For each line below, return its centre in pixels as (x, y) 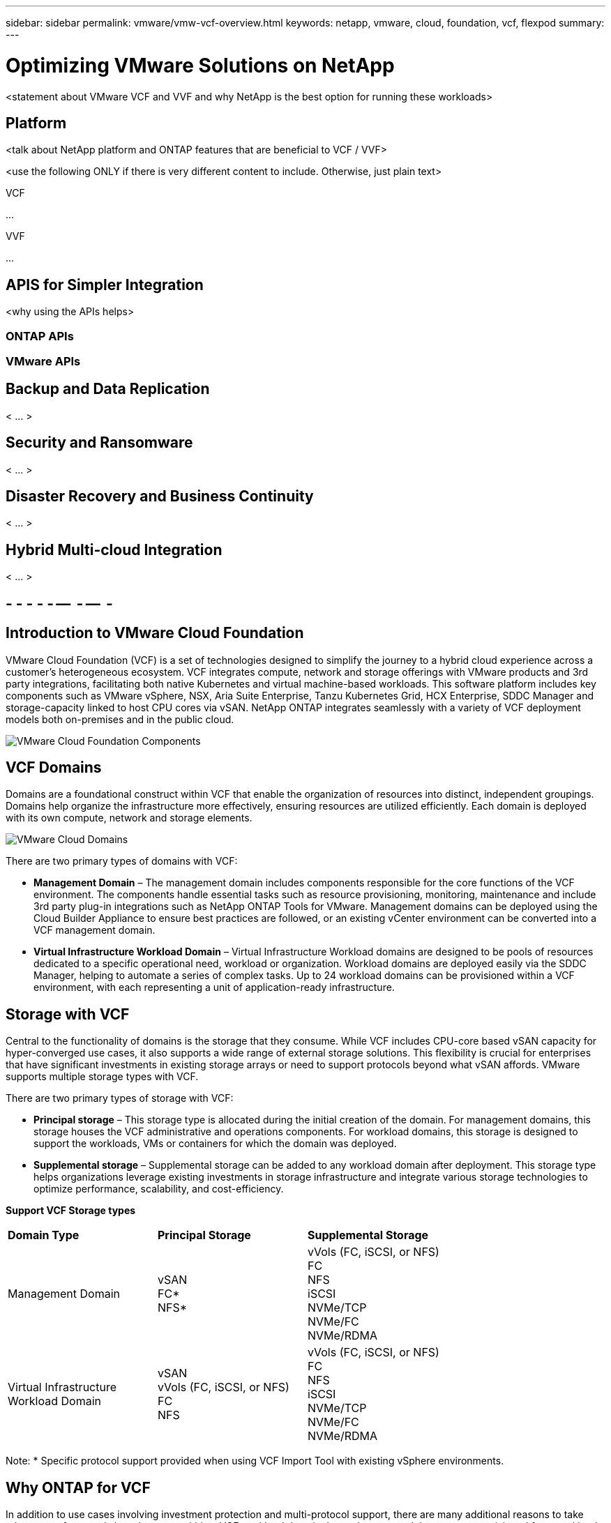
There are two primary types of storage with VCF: (120, 1098)
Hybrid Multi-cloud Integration (114, 550)
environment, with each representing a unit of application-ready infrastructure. (214, 987)
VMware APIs (43, 361)
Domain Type (44, 1235)
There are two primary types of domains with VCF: (122, 861)
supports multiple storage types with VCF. (102, 1077)
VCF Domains (54, 767)
